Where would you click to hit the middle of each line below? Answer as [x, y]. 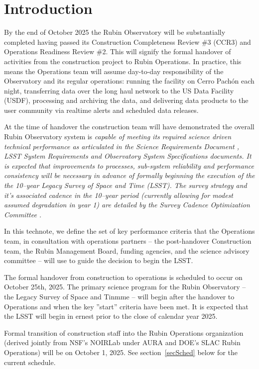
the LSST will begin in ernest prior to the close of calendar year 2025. [111, 316]
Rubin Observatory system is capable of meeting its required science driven [118, 137]
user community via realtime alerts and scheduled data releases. [101, 110]
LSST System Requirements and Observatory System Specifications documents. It [128, 156]
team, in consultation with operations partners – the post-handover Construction [128, 241]
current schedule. [30, 362]
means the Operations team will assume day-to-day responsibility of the [114, 71]
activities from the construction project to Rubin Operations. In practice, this [123, 61]
